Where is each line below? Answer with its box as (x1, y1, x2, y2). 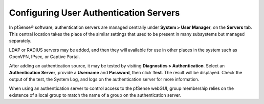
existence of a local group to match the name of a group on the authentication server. (9, 92, 181, 98)
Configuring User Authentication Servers (9, 7, 180, 18)
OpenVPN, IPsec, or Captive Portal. (9, 54, 80, 60)
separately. (9, 38, 32, 44)
